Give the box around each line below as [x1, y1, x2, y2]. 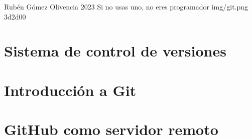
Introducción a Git [4, 79, 137, 100]
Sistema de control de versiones [4, 40, 226, 61]
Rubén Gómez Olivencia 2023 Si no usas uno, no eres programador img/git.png [4, 1, 248, 11]
